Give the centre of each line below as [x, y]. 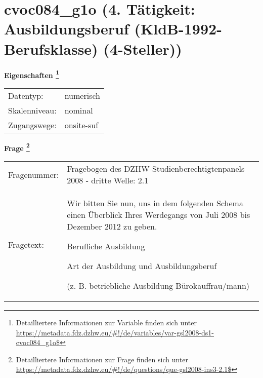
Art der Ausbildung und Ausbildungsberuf [142, 266]
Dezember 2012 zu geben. [112, 226]
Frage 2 [17, 147]
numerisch [82, 95]
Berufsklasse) [51, 48]
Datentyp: [26, 95]
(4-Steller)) [143, 48]
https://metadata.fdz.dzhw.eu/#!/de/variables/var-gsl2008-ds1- [115, 332]
